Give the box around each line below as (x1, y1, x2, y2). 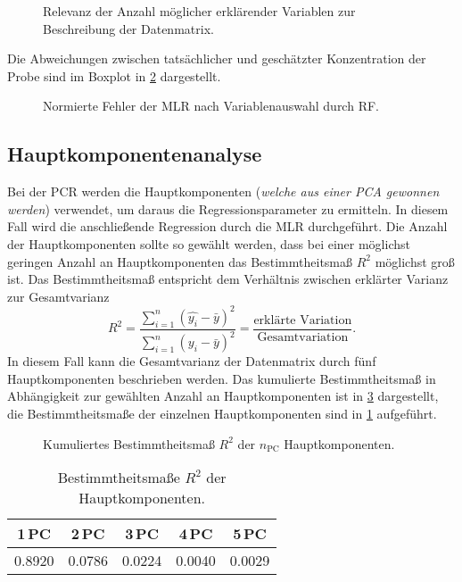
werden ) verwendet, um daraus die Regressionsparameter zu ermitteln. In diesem (7, 199, 449, 218)
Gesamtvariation (257, 330, 349, 344)
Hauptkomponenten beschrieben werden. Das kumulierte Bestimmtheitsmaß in (7, 369, 436, 387)
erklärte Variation (253, 313, 352, 327)
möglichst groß (375, 252, 455, 270)
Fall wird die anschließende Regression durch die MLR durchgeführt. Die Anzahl (7, 217, 448, 236)
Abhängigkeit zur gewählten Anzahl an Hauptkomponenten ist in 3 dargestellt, (7, 387, 439, 405)
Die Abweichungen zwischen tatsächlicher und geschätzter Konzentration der (7, 49, 426, 68)
